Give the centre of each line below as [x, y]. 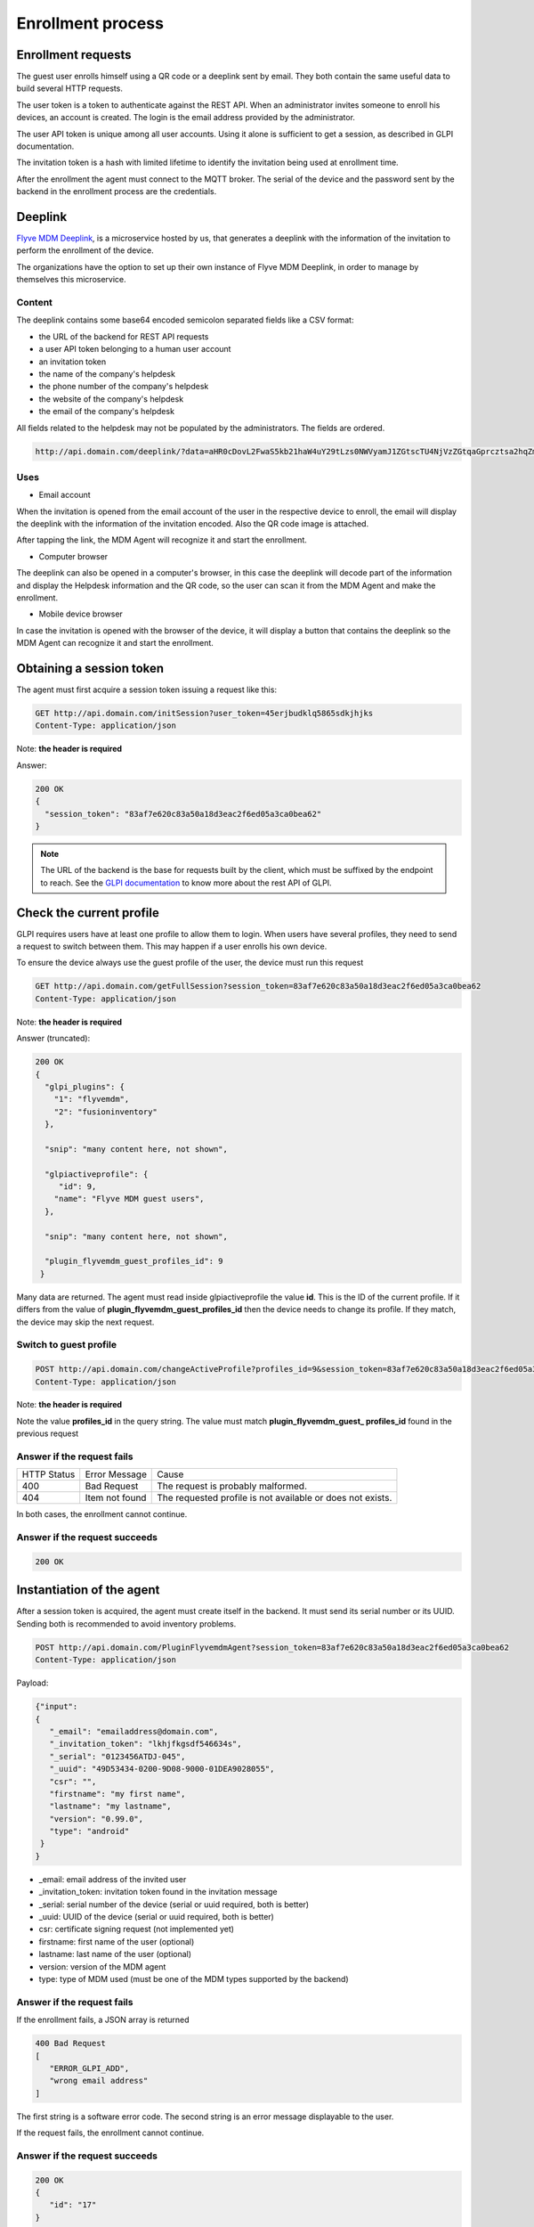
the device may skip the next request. [85, 1322]
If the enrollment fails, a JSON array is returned [103, 2020]
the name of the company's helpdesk [107, 373]
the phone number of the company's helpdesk [124, 387]
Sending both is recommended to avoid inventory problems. [126, 1623]
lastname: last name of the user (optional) [115, 1954]
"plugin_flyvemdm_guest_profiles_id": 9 [134, 1261]
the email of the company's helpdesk [107, 412]
